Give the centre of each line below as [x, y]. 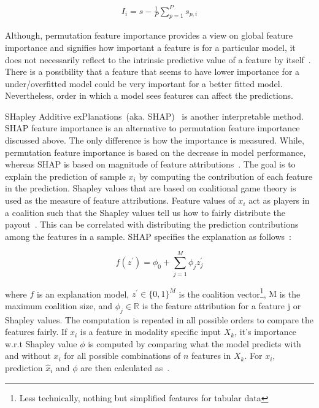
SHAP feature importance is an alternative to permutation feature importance [152, 128]
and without [28, 356]
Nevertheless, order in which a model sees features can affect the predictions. [149, 95]
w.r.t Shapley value [41, 343]
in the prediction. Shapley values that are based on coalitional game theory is [151, 188]
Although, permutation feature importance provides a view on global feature [149, 35]
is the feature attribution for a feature [213, 305]
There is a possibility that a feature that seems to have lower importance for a [152, 71]
